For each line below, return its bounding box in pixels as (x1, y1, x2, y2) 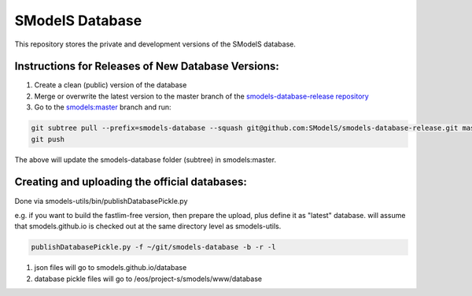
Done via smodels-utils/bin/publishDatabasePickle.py (14, 196, 188, 205)
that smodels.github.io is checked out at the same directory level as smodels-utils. (14, 221, 282, 231)
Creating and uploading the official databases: (14, 176, 248, 189)
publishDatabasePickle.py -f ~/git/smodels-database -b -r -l (31, 242, 276, 252)
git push (31, 135, 65, 143)
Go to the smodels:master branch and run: (34, 102, 172, 112)
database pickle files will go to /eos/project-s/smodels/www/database (34, 274, 263, 283)
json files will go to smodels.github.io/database (34, 263, 187, 272)
